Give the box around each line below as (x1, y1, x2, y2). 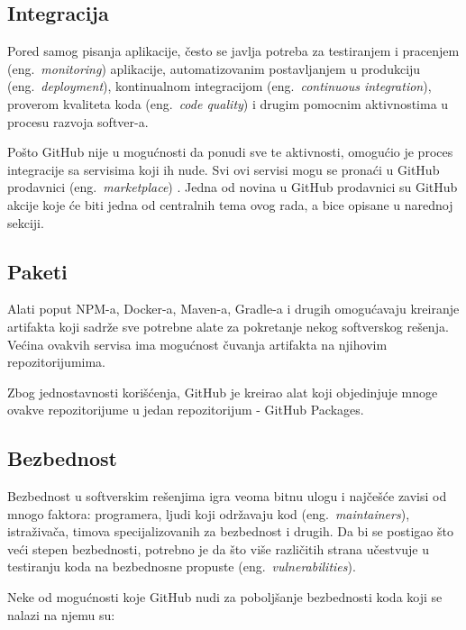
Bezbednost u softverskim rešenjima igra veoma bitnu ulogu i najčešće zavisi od (7, 487, 447, 506)
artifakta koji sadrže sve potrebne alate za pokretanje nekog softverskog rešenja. (7, 316, 449, 335)
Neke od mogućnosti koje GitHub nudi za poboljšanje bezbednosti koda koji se (7, 588, 443, 607)
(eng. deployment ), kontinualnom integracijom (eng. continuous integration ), (7, 77, 432, 96)
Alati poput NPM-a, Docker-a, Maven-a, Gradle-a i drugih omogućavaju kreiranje (7, 299, 460, 318)
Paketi (7, 257, 68, 285)
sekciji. (7, 213, 44, 232)
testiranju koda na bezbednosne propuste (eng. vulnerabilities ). (7, 557, 356, 576)
